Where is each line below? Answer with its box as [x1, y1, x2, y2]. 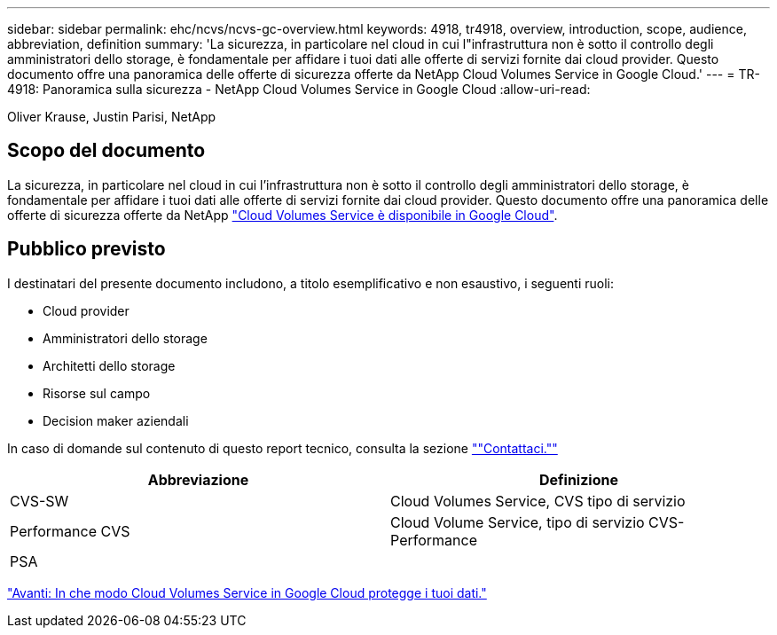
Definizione [538, 470, 619, 489]
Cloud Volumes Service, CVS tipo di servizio [390, 491, 686, 510]
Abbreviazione [147, 470, 249, 489]
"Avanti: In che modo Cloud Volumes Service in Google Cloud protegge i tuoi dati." [7, 584, 487, 600]
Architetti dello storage [43, 357, 176, 373]
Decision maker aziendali [43, 412, 189, 428]
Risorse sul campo [43, 385, 151, 401]
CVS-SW [10, 491, 69, 510]
